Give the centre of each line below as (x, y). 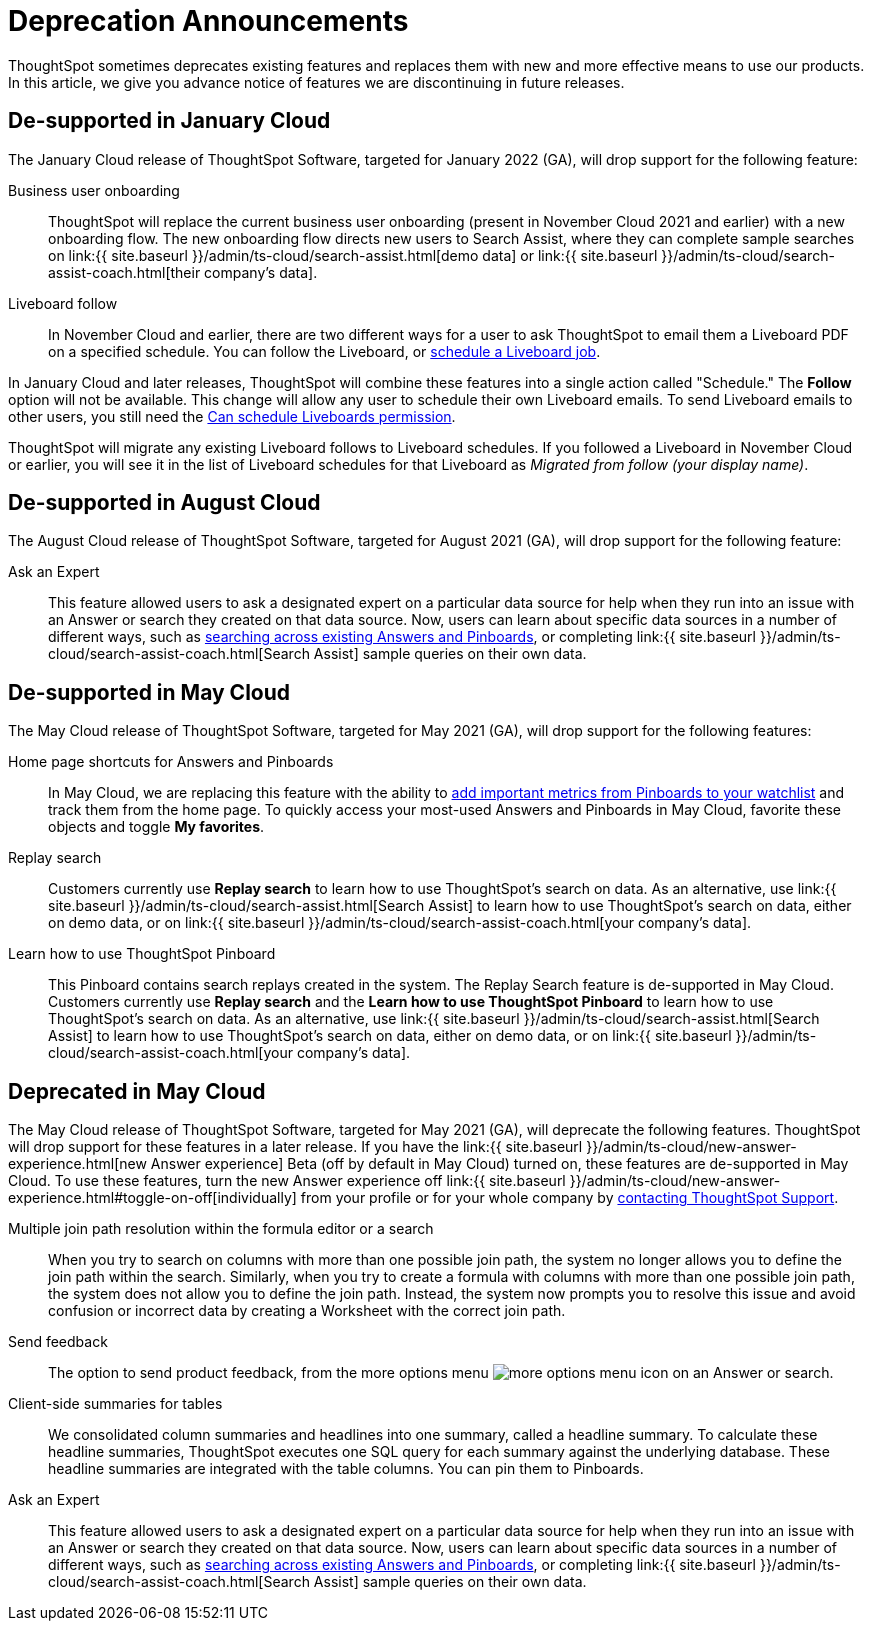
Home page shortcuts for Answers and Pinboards (171, 762)
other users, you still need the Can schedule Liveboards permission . (232, 416)
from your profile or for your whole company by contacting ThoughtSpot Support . (569, 1198)
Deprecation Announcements (208, 21)
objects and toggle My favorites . (156, 827)
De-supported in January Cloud (169, 121)
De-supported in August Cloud (164, 503)
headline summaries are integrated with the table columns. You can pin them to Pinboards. (346, 1469)
